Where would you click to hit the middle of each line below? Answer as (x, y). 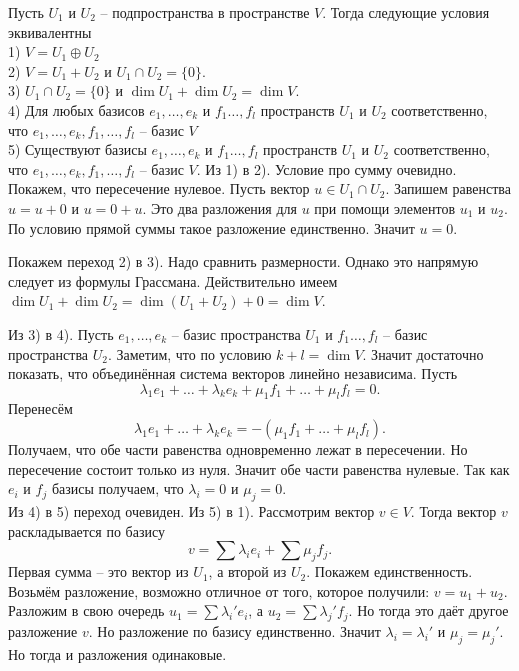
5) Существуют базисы (77, 149)
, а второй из (247, 571)
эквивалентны (50, 31)
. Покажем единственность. (389, 571)
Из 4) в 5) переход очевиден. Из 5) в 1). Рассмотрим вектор (191, 511)
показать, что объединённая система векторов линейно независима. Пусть (233, 373)
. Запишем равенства (448, 188)
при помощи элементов (385, 207)
